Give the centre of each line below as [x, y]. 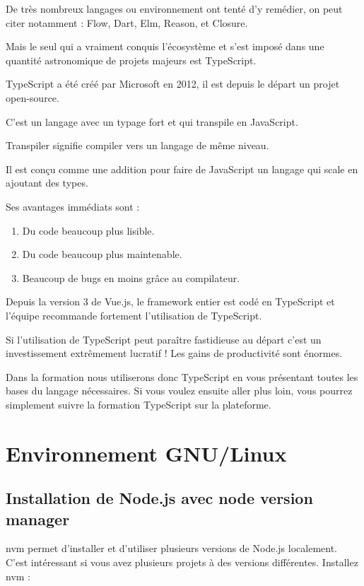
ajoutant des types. [47, 183]
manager [38, 518]
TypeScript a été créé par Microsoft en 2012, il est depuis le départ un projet [173, 84]
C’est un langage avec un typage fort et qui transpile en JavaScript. [152, 121]
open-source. [33, 97]
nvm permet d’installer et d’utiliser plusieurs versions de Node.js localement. [171, 548]
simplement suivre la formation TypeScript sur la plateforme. [139, 404]
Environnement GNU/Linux [146, 453]
